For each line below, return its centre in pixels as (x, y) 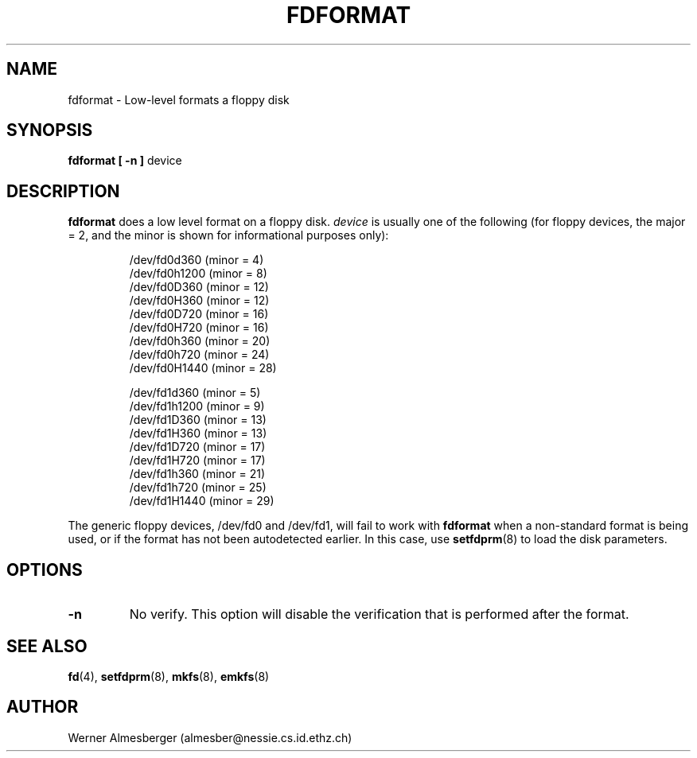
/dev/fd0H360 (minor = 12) (199, 301)
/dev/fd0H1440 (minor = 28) (203, 368)
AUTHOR (43, 707)
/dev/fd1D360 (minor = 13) (198, 420)
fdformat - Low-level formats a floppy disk (179, 99)
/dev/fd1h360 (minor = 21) (197, 474)
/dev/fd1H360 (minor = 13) (198, 433)
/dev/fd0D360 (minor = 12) (199, 287)
